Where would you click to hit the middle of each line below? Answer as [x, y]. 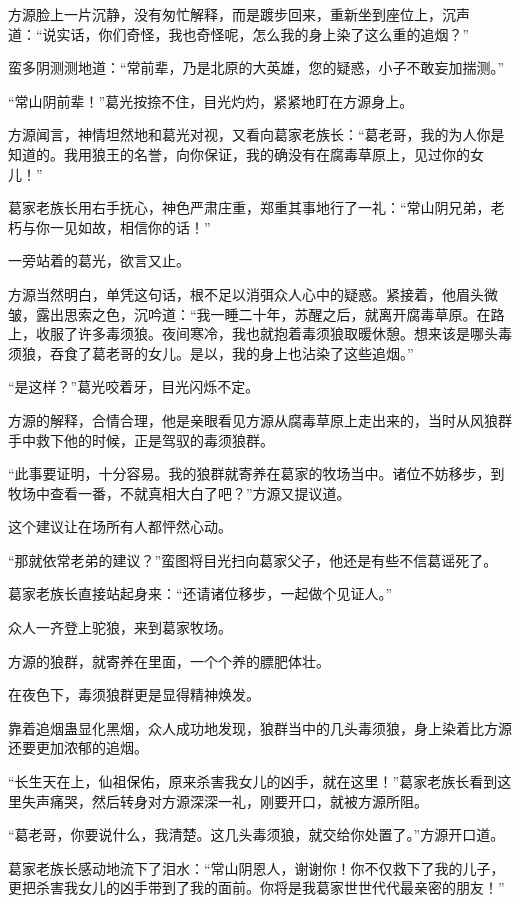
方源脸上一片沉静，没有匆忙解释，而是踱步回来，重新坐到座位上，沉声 [239, 14]
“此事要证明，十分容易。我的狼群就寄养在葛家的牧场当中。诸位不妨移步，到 [256, 473]
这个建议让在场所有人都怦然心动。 [120, 526]
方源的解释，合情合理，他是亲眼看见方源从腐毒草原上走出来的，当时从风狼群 [260, 419]
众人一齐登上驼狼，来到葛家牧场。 [120, 627]
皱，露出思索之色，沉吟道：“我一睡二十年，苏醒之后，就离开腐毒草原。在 [249, 313]
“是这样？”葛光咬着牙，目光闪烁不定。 [134, 386]
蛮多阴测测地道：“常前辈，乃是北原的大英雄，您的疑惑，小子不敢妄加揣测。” [256, 67]
